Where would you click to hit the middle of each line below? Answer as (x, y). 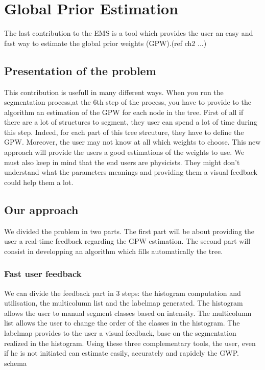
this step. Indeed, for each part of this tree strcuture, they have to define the (124, 132)
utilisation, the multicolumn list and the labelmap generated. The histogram (124, 303)
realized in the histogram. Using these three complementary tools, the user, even (130, 343)
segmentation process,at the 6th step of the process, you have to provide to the (128, 102)
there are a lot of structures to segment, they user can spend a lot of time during (131, 122)
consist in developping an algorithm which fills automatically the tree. (114, 251)
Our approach (41, 209)
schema (16, 363)
